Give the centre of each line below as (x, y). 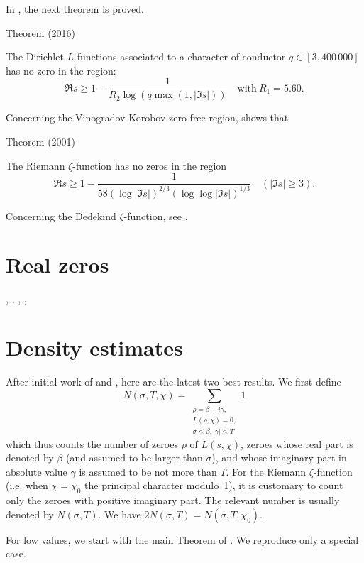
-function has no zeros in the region (150, 165)
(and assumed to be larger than (134, 458)
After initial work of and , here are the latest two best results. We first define (173, 382)
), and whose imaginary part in (279, 458)
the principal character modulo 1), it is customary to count (214, 485)
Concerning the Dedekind (61, 215)
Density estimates (94, 348)
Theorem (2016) (41, 32)
